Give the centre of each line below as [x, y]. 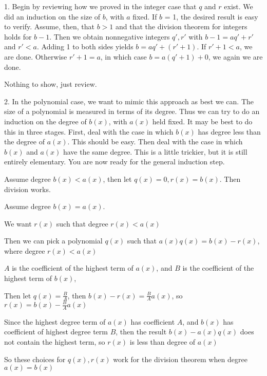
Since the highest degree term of [55, 321]
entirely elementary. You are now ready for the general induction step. [115, 162]
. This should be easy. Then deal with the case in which [155, 142]
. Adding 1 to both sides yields [85, 46]
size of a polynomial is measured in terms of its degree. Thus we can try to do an [132, 111]
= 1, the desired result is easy [211, 16]
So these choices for [35, 359]
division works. [27, 189]
